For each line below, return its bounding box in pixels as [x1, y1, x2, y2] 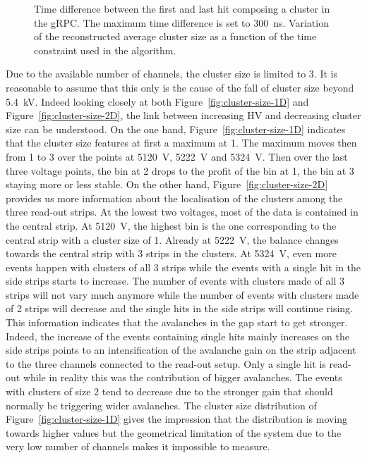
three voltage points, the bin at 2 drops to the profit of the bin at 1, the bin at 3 [6, 163, 354, 178]
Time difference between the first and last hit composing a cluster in [34, 1, 330, 16]
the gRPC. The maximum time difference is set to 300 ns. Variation [34, 15, 329, 30]
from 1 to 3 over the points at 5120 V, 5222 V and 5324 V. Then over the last [6, 149, 348, 163]
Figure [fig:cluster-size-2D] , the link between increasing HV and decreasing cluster [6, 108, 361, 123]
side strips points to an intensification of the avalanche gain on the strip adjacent [6, 342, 356, 357]
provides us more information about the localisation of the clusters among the [6, 190, 343, 205]
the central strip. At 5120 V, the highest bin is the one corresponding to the [6, 218, 337, 233]
